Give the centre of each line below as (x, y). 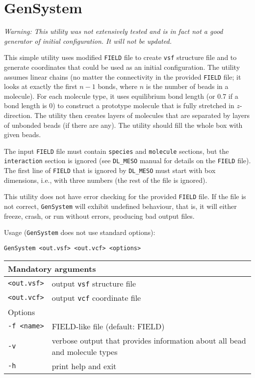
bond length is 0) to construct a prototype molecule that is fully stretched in (119, 105)
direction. (18, 115)
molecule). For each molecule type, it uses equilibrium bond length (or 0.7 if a (121, 96)
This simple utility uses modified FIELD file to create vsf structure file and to (120, 57)
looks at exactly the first (41, 86)
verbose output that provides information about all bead (149, 340)
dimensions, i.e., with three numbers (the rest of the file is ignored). (106, 180)
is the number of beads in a (187, 86)
